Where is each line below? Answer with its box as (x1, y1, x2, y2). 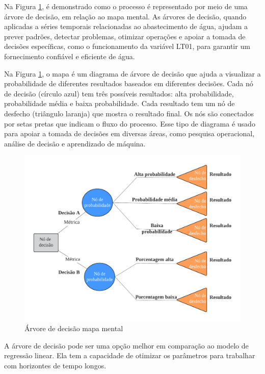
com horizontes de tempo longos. (4, 360, 107, 370)
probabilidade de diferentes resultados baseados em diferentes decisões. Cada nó (4, 78, 253, 89)
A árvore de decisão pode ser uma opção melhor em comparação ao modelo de (4, 340, 249, 351)
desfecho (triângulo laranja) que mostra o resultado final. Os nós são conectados (4, 108, 254, 118)
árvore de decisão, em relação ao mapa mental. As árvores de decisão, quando (4, 11, 247, 21)
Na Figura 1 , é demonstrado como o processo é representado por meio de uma (4, 1, 248, 11)
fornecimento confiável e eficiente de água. (4, 51, 135, 61)
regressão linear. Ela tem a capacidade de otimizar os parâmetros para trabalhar (4, 350, 255, 361)
